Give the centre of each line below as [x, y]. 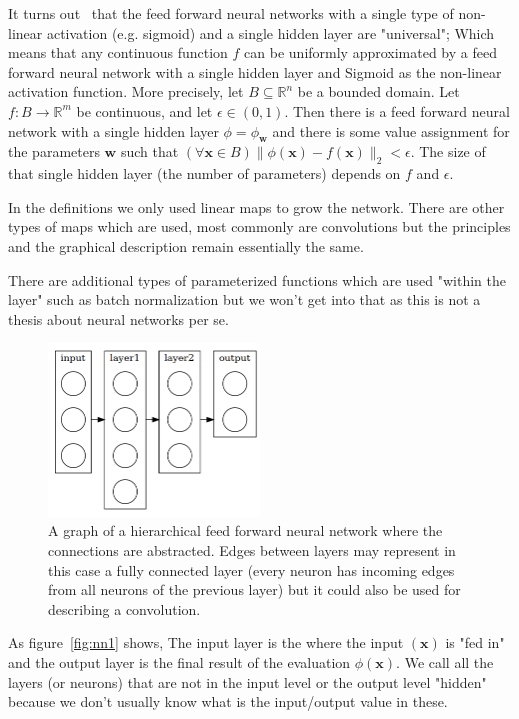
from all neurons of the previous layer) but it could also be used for [254, 589]
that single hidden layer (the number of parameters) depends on [204, 173]
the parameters [54, 151]
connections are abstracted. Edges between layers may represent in [252, 550]
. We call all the [445, 662]
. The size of [448, 151]
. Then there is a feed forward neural [397, 110]
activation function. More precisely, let [126, 91]
